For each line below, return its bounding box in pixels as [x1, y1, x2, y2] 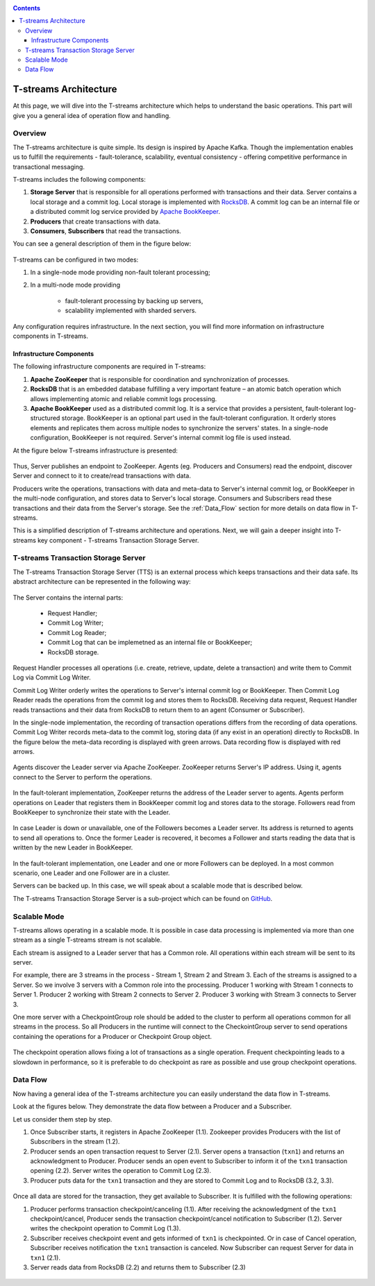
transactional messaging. [12, 162, 85, 171]
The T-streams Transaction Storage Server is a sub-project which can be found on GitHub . [12, 894, 273, 902]
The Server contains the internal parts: [12, 593, 124, 602]
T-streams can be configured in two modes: [12, 255, 139, 264]
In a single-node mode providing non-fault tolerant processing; [30, 268, 211, 277]
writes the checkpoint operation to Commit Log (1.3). [30, 1224, 181, 1233]
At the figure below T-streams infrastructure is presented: [12, 446, 178, 455]
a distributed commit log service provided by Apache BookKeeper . [30, 208, 220, 216]
